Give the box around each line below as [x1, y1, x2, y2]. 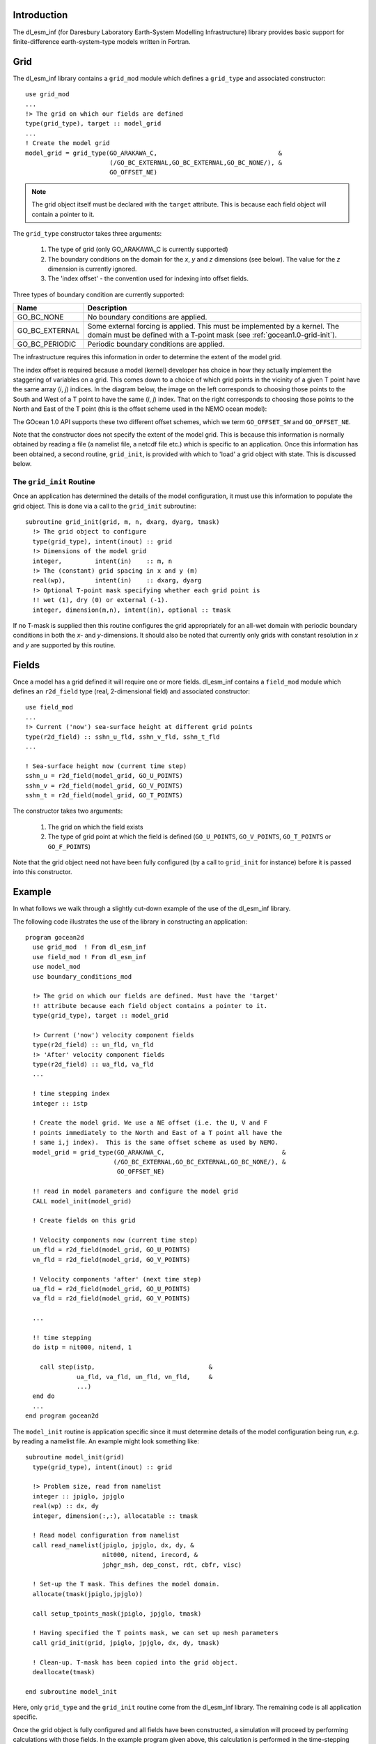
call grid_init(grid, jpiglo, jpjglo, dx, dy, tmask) [32, 1639, 220, 1646]
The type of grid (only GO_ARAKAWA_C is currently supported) [47, 245, 229, 254]
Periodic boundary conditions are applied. [87, 339, 226, 349]
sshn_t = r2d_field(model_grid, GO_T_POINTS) [25, 791, 184, 799]
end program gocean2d [25, 1412, 99, 1420]
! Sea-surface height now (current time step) [25, 762, 187, 770]
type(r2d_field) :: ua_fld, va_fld [32, 1060, 155, 1069]
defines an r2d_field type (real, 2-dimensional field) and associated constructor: [13, 687, 251, 696]
